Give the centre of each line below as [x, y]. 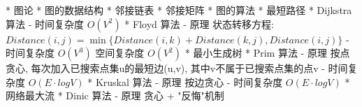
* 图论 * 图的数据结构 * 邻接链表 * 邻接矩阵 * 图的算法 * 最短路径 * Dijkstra [179, 10]
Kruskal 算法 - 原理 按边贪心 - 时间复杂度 [189, 81]
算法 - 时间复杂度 [45, 23]
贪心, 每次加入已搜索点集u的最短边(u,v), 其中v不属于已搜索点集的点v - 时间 [177, 68]
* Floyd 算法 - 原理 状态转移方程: [200, 23]
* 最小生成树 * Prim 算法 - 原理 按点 [267, 53]
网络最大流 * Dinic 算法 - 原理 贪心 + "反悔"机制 [115, 95]
